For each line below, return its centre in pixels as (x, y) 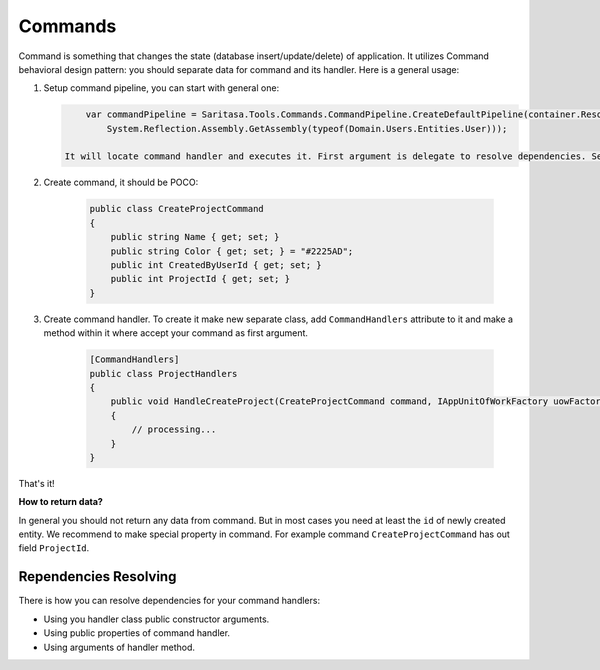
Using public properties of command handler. (136, 633)
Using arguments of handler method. (119, 647)
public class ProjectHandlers (163, 373)
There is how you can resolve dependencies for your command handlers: (169, 601)
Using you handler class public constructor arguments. (156, 619)
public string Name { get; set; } (195, 237)
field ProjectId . (54, 548)
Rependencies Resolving (97, 576)
